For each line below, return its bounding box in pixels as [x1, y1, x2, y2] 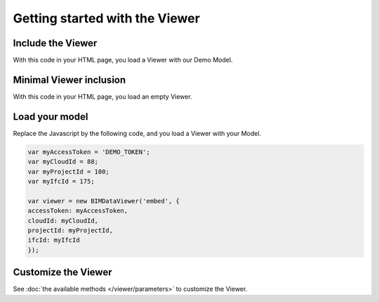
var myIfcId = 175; [27, 177, 95, 186]
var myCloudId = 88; [27, 158, 98, 166]
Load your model [13, 111, 88, 123]
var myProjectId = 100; [27, 167, 110, 175]
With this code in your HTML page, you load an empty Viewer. [13, 92, 192, 101]
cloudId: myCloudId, [27, 217, 98, 224]
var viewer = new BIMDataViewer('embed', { [27, 197, 180, 205]
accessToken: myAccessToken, [27, 207, 128, 215]
